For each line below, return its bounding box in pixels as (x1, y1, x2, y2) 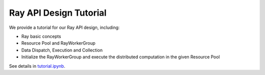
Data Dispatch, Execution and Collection (21, 47, 103, 53)
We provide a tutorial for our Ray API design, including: (9, 25, 120, 30)
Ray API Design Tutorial (9, 7, 107, 18)
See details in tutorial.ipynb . (9, 63, 66, 69)
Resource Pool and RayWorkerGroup (21, 40, 96, 46)
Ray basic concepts (21, 33, 61, 39)
